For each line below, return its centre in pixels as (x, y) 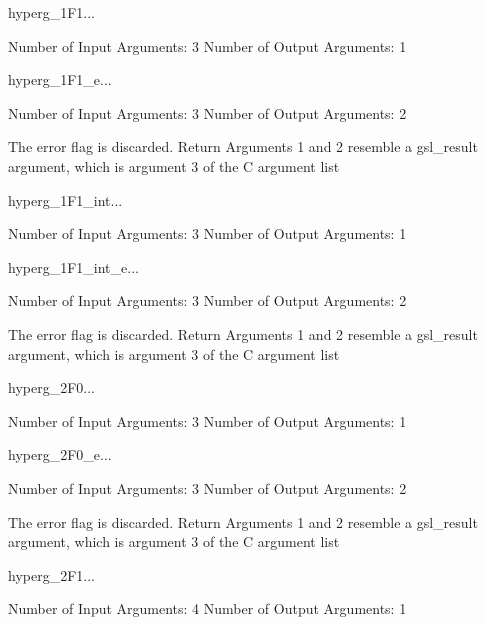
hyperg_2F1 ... (51, 574)
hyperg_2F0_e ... (60, 454)
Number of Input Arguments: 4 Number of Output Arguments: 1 (207, 608)
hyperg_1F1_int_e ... (73, 266)
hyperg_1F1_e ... (60, 79)
